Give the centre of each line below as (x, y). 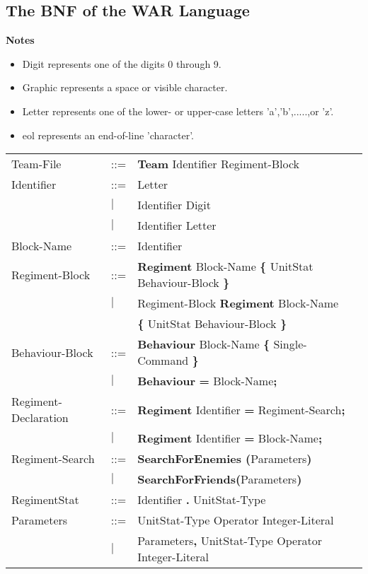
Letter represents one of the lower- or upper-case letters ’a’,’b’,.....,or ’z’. (178, 111)
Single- (290, 344)
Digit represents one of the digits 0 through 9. (122, 63)
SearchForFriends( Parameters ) (220, 479)
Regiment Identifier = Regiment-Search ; (241, 409)
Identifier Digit (174, 205)
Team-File (36, 164)
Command (163, 361)
